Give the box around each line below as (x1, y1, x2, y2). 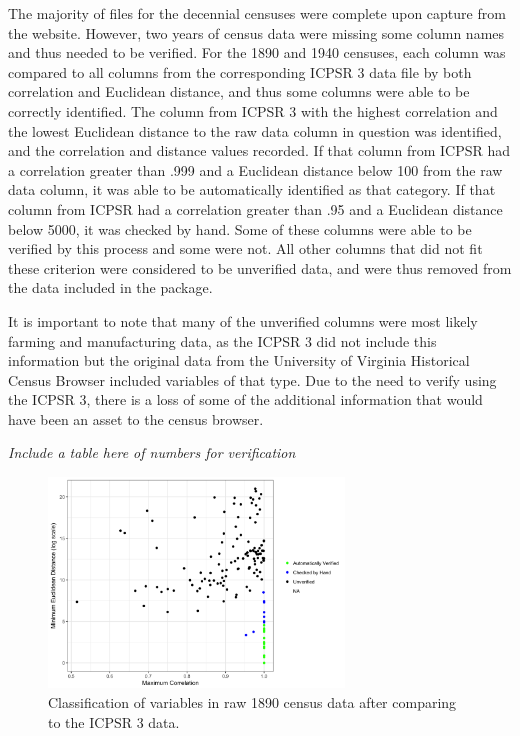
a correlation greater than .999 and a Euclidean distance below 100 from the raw (8, 159, 503, 180)
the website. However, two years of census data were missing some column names (8, 22, 505, 43)
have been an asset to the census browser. (8, 408, 264, 429)
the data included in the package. (8, 277, 213, 298)
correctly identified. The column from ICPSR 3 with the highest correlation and (8, 100, 498, 121)
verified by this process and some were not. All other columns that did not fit (8, 238, 483, 259)
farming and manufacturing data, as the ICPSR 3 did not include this (8, 330, 437, 351)
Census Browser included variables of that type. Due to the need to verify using (8, 369, 497, 390)
